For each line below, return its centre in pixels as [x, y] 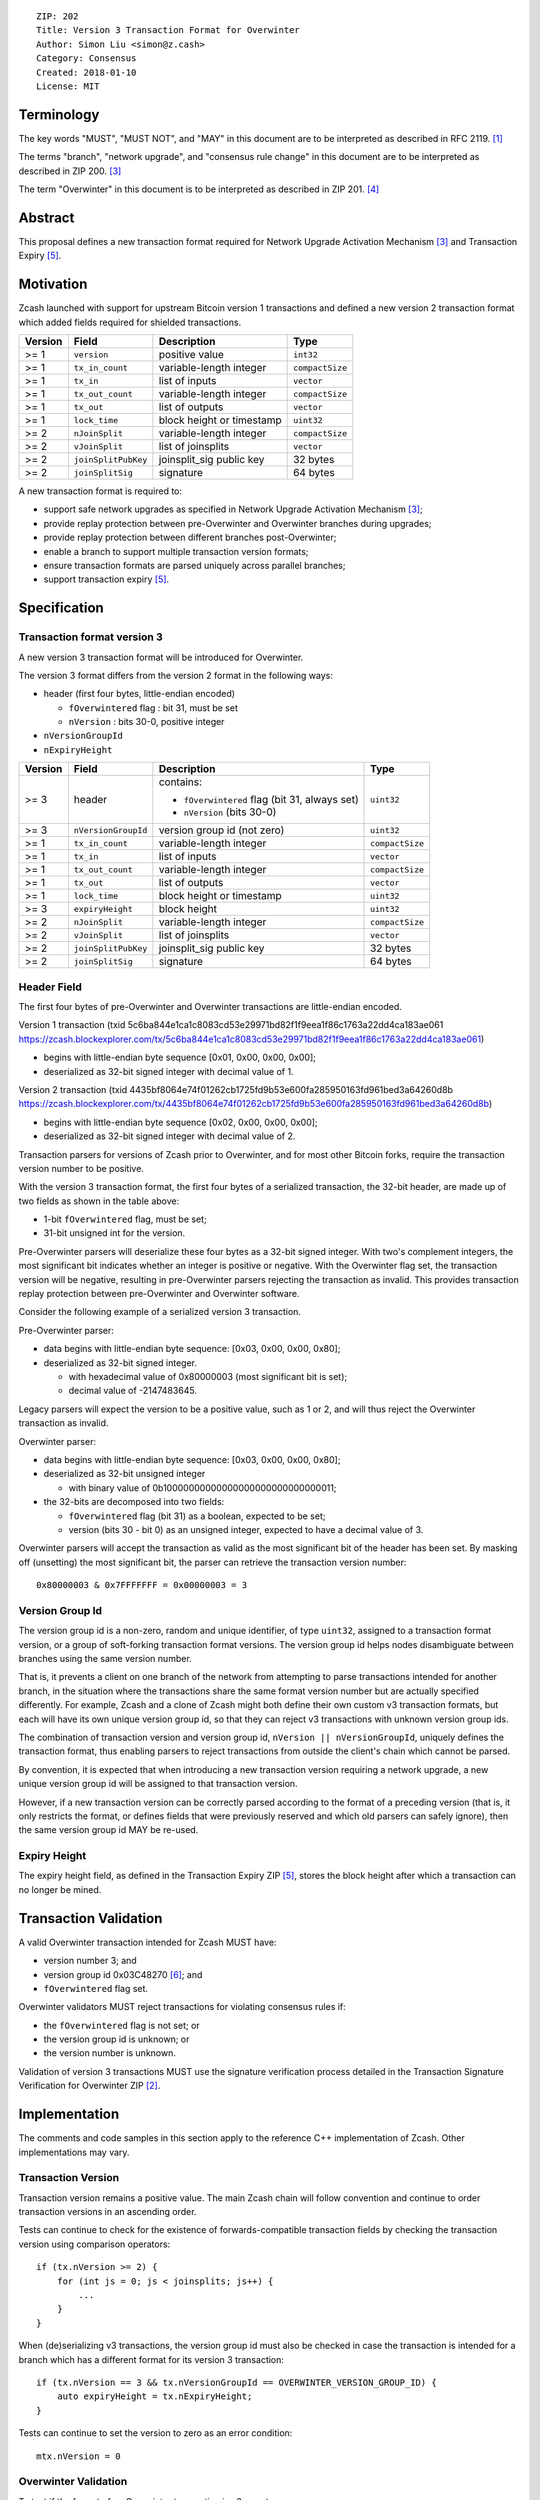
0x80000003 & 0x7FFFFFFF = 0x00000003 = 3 [142, 1585]
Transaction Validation [90, 1918]
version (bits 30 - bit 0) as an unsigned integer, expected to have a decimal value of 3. [246, 1529]
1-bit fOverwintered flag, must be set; [125, 1219]
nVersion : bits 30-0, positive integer [146, 722]
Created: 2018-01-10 [86, 72]
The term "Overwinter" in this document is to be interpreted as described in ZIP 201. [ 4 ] [199, 189]
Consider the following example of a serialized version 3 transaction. [160, 1312]
